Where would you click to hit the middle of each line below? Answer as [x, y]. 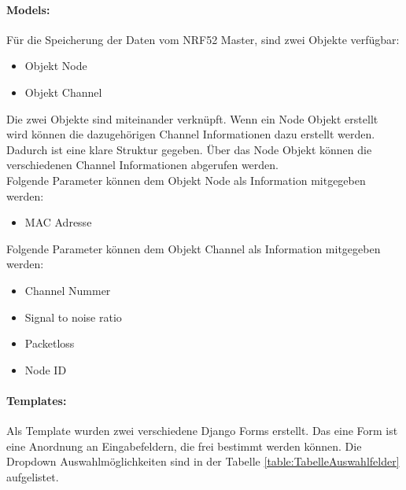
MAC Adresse [58, 222]
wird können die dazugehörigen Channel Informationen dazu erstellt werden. [191, 134]
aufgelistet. [33, 476]
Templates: [37, 400]
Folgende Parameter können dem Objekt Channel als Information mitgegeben [194, 248]
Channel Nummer [68, 290]
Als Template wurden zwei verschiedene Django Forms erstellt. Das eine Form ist [202, 431]
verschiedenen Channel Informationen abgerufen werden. [142, 165]
